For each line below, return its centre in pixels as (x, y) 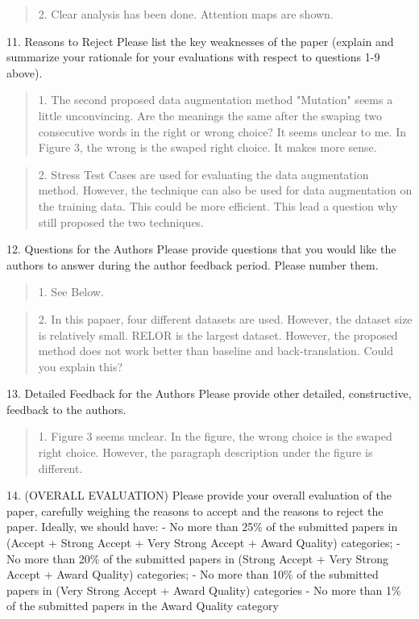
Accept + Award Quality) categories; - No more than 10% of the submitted (193, 574)
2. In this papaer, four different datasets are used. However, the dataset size (225, 318)
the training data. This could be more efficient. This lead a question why (218, 205)
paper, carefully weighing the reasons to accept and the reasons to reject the (195, 510)
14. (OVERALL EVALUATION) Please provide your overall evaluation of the (199, 495)
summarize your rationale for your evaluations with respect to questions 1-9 (193, 57)
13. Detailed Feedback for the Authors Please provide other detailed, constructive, (209, 393)
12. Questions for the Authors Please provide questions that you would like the (201, 249)
